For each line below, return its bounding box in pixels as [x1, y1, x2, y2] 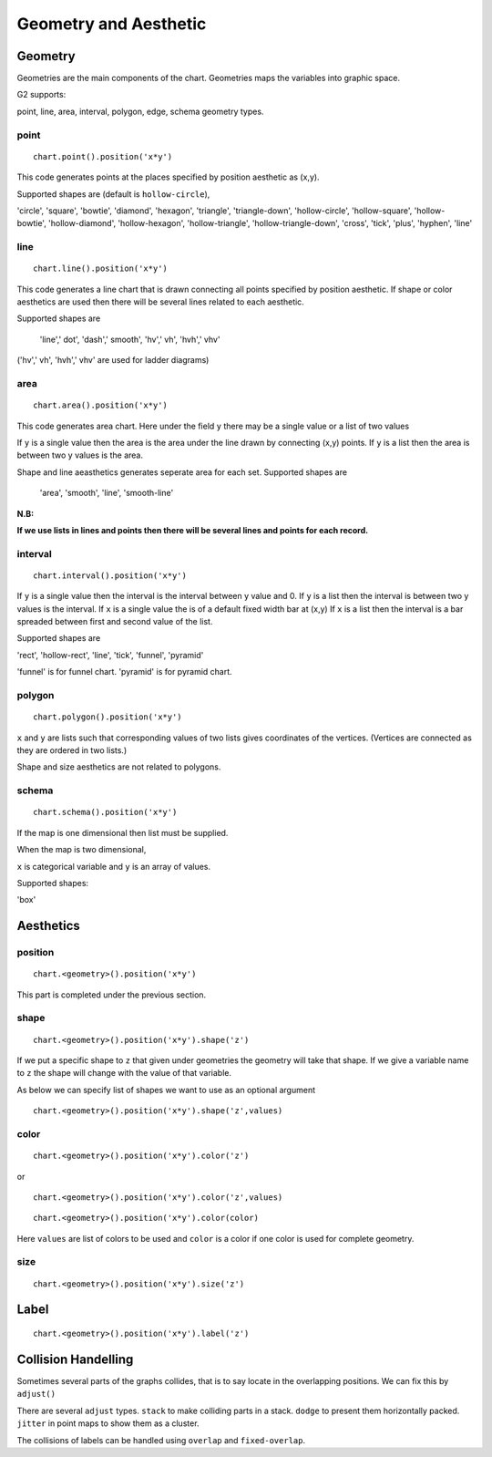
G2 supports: [16, 89, 67, 100]
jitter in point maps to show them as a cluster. [16, 1418, 200, 1429]
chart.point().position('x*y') [33, 151, 173, 161]
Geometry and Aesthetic [16, 14, 207, 34]
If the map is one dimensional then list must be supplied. [16, 827, 229, 838]
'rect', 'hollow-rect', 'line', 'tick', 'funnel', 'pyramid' [16, 649, 204, 660]
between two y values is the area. [16, 449, 143, 460]
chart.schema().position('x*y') [33, 807, 178, 818]
